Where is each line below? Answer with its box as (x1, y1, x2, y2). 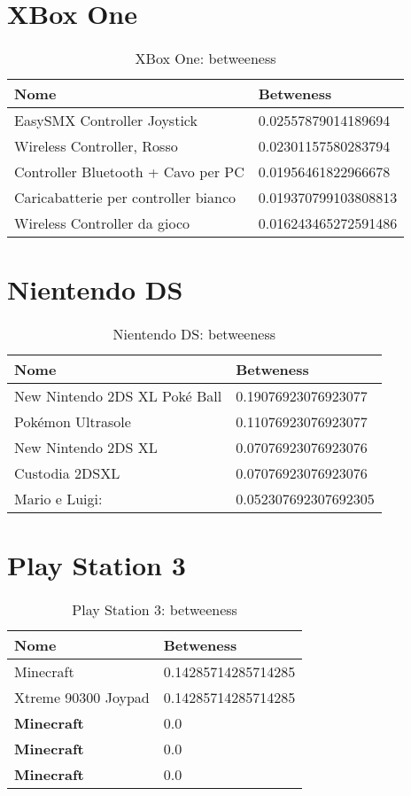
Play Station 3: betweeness (72, 599, 237, 620)
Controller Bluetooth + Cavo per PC (14, 161, 244, 183)
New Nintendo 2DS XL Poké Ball (14, 386, 222, 407)
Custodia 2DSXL (14, 463, 120, 484)
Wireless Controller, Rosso (14, 136, 178, 157)
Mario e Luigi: (14, 488, 103, 510)
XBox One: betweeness (135, 48, 276, 69)
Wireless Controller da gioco (14, 213, 190, 234)
